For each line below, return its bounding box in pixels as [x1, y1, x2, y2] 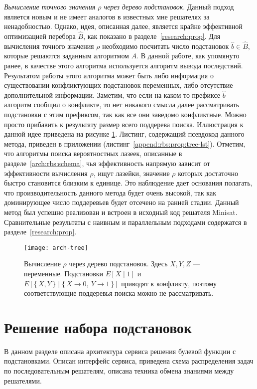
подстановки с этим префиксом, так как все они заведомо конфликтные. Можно [4, 109, 247, 119]
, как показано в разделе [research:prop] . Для [83, 31, 221, 41]
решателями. [4, 375, 42, 386]
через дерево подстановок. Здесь [69, 258, 168, 269]
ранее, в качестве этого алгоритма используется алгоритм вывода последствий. [4, 60, 243, 70]
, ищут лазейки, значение [93, 168, 170, 178]
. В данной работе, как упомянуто [136, 50, 240, 61]
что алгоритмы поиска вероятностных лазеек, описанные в [4, 148, 182, 159]
